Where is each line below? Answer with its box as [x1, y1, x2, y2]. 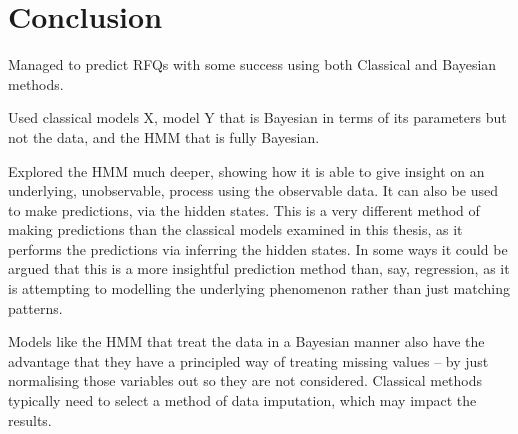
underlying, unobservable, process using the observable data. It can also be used [8, 180, 498, 201]
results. [8, 409, 52, 430]
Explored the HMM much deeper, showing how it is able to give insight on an [8, 160, 485, 181]
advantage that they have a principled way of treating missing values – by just [8, 350, 489, 371]
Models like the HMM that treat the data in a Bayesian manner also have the [8, 331, 485, 352]
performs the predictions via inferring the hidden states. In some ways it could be [8, 238, 508, 259]
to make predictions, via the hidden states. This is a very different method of [8, 199, 480, 220]
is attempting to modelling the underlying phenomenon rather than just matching [8, 278, 510, 299]
